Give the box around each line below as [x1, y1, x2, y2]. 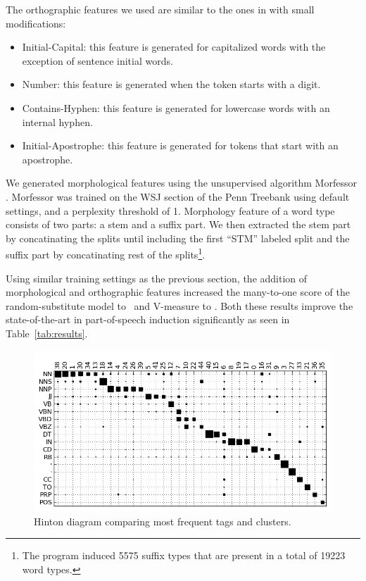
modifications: [6, 15, 66, 30]
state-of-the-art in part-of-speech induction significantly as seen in [6, 312, 290, 327]
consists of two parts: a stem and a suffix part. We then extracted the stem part [6, 217, 351, 232]
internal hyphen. [22, 114, 93, 129]
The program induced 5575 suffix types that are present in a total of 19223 [22, 548, 346, 563]
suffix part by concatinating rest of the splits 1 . [6, 245, 206, 261]
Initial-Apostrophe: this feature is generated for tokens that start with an [22, 138, 339, 153]
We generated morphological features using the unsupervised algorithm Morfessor [6, 175, 357, 190]
